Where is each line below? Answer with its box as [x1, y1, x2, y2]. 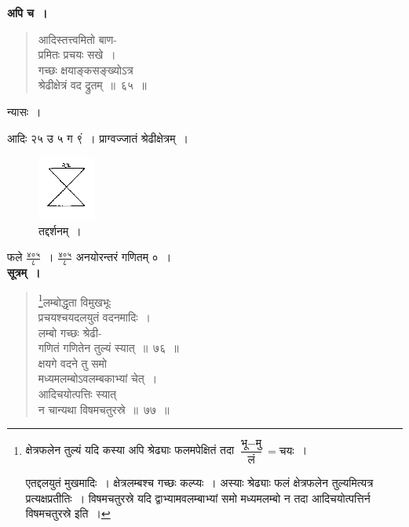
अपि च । [7, 5, 48, 20]
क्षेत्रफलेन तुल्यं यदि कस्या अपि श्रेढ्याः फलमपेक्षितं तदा [25, 442, 235, 458]
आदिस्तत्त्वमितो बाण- [38, 31, 117, 47]
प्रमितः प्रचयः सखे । [38, 46, 116, 63]
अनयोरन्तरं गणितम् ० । [75, 249, 172, 265]
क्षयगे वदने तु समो [38, 354, 107, 371]
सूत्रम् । [7, 264, 41, 281]
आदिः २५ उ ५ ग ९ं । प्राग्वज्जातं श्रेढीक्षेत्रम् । [7, 129, 188, 146]
